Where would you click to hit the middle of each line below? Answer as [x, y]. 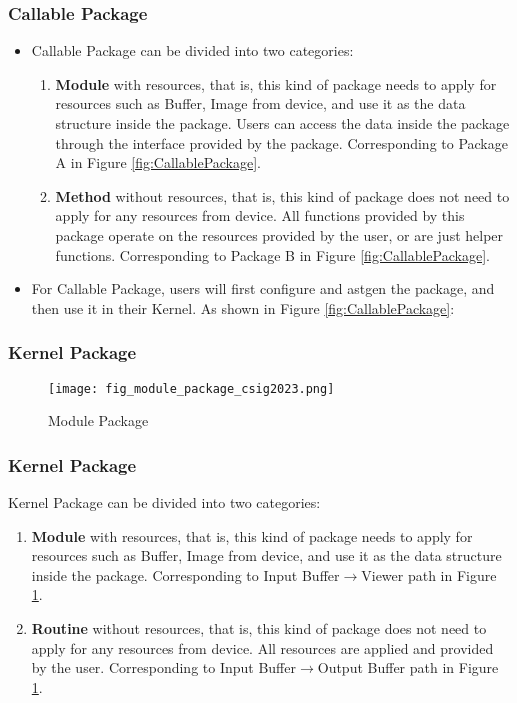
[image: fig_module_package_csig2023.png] [191, 388]
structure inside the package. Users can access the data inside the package [282, 123]
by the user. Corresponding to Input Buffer [163, 667]
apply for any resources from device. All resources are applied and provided [262, 647]
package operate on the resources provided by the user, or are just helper [279, 234]
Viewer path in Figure [429, 574]
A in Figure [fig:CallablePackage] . [158, 162]
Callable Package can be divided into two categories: [192, 50]
